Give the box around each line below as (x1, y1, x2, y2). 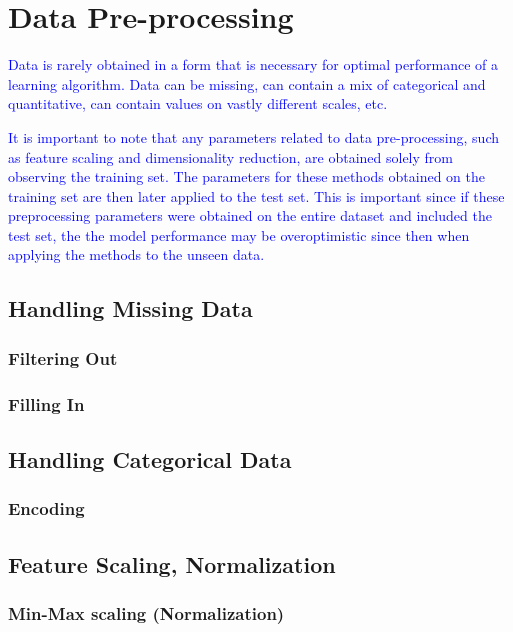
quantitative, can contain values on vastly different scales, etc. (8, 93, 388, 114)
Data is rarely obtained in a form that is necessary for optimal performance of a (8, 54, 498, 75)
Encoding (8, 496, 85, 521)
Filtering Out (8, 345, 118, 370)
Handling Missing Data (8, 293, 253, 324)
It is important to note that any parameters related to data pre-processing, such (8, 126, 499, 147)
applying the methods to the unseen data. (8, 244, 265, 265)
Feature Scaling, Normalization (8, 548, 336, 579)
